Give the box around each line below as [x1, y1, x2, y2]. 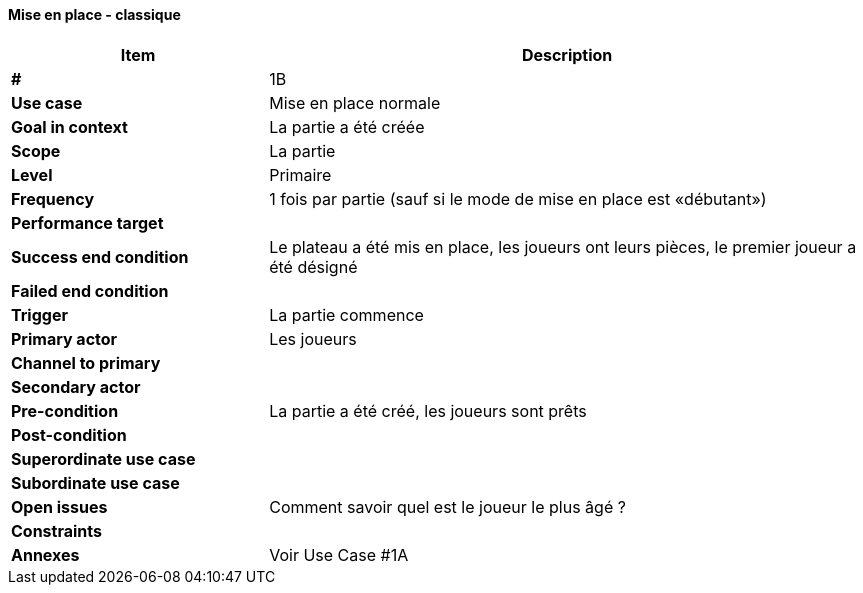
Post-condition [11, 424, 127, 445]
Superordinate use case [11, 448, 196, 469]
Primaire [269, 164, 332, 185]
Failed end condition [11, 280, 169, 301]
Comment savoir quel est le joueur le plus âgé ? [269, 496, 626, 517]
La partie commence [269, 304, 424, 325]
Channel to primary [11, 352, 161, 373]
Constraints [11, 520, 103, 541]
